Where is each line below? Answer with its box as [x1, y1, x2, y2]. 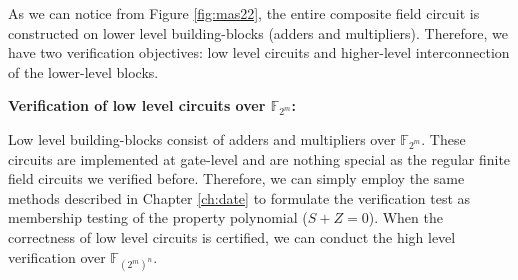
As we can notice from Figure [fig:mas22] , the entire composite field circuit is [8, 3, 480, 23]
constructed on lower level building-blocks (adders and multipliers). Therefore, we [8, 22, 508, 43]
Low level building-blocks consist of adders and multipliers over [8, 128, 396, 149]
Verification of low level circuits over [8, 95, 266, 116]
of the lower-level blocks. [8, 61, 159, 82]
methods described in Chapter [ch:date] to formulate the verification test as [8, 187, 471, 208]
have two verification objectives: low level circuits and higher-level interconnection [8, 42, 510, 63]
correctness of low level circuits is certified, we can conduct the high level [8, 226, 456, 247]
